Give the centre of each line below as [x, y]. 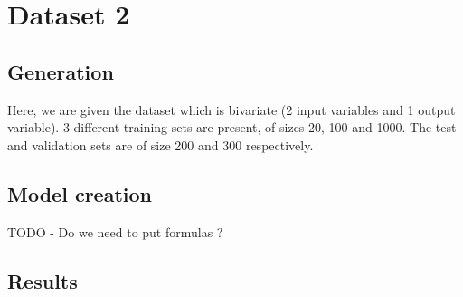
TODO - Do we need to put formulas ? [115, 231]
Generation [61, 71]
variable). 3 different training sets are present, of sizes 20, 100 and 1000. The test [232, 127]
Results [43, 280]
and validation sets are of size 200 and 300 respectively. [161, 144]
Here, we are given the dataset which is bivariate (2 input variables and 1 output [231, 109]
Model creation [80, 193]
